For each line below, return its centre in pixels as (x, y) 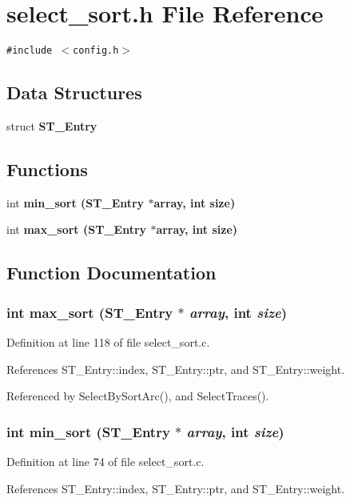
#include (30, 51)
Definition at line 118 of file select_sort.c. (108, 341)
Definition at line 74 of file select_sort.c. (105, 461)
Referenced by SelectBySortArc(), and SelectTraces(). (138, 396)
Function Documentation (111, 273)
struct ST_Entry (52, 125)
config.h (96, 51)
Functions (47, 169)
